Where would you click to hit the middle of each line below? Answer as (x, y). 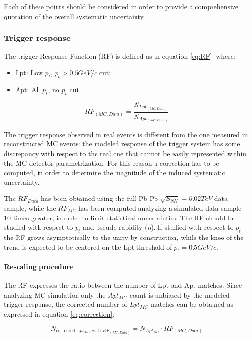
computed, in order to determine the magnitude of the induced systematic (115, 172)
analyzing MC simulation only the (55, 294)
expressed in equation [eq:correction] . (59, 313)
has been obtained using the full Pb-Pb (99, 198)
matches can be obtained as (192, 304)
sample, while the (30, 208)
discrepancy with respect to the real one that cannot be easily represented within (125, 153)
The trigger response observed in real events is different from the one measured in (126, 134)
